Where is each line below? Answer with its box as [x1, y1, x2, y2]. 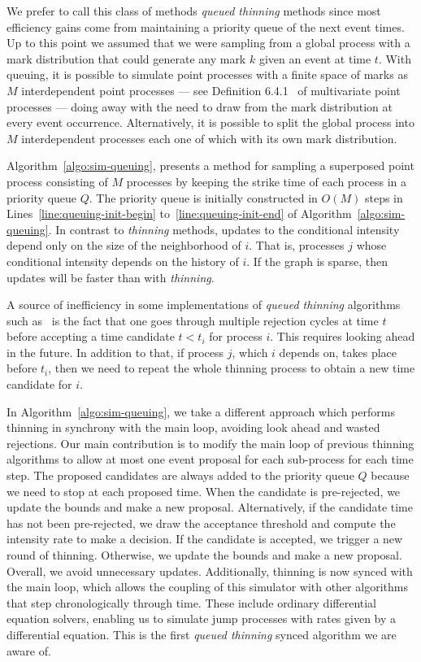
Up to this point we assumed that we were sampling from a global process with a [7, 34, 410, 51]
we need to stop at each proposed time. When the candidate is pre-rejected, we [7, 482, 401, 499]
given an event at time [258, 50, 371, 67]
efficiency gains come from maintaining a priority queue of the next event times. [7, 18, 405, 35]
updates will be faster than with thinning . [7, 268, 215, 285]
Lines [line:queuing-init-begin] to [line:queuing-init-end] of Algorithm [7, 205, 352, 222]
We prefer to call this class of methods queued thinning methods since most [7, 2, 381, 19]
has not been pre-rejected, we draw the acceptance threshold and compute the [7, 514, 396, 531]
